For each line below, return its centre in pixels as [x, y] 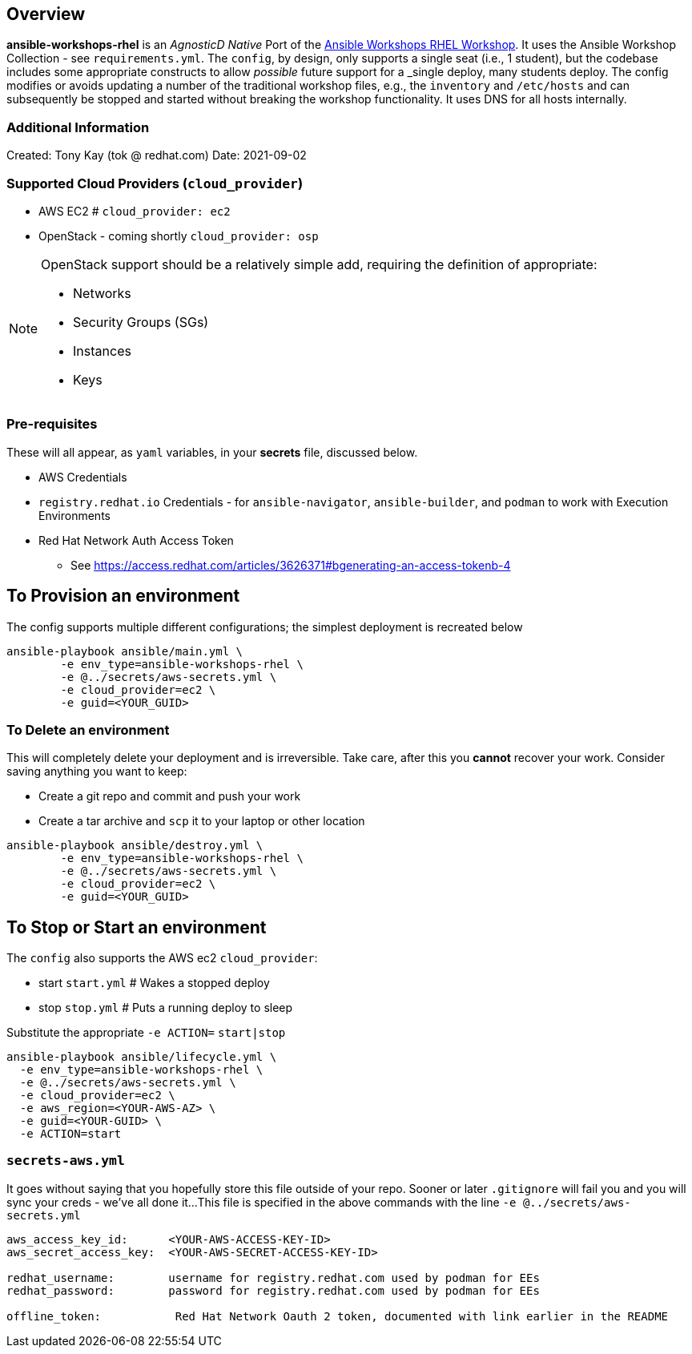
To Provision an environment [123, 596]
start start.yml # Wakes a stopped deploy [154, 983]
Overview [46, 14]
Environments [74, 515]
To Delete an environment [88, 729]
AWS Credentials [83, 477]
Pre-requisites [52, 424]
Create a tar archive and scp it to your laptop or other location [202, 821]
